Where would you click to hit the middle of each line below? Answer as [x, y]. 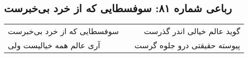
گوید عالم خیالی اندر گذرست [192, 31]
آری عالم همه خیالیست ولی [54, 45]
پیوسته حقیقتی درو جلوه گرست [187, 45]
